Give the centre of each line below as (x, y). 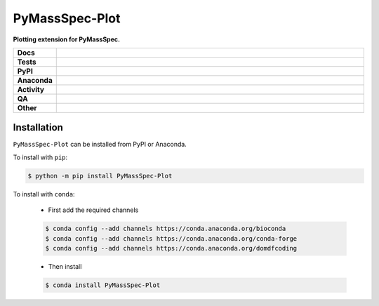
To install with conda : (44, 194)
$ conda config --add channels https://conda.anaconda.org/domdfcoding (171, 248)
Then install (65, 266)
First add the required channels (93, 210)
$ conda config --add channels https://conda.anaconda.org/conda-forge (171, 238)
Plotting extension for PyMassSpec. (67, 39)
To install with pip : (40, 157)
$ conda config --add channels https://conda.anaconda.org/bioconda (166, 229)
